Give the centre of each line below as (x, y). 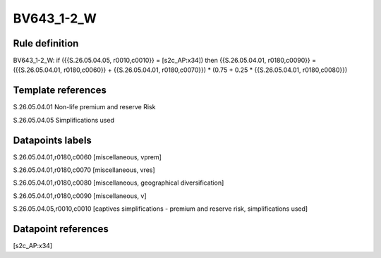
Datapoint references (61, 229)
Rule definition (46, 43)
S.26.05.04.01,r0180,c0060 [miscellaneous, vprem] (87, 157)
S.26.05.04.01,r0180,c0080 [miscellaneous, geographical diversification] (119, 183)
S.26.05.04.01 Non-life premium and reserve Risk (84, 107)
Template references (60, 91)
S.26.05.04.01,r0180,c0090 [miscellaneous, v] (80, 196)
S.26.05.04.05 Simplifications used (64, 120)
